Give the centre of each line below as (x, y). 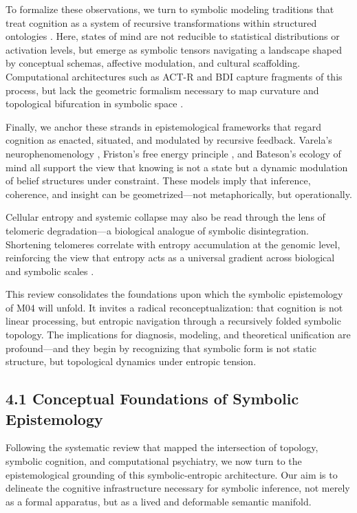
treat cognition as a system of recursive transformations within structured (161, 22)
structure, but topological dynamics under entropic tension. (131, 361)
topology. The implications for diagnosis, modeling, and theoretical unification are (178, 335)
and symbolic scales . (50, 271)
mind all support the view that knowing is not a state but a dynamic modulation (177, 167)
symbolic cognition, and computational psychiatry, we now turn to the (154, 461)
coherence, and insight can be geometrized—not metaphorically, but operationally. (179, 194)
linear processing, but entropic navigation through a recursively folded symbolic (173, 321)
